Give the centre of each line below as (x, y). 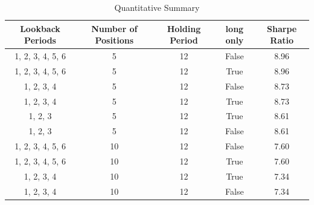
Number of (114, 28)
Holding (184, 28)
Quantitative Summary (157, 7)
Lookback (40, 28)
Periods (40, 40)
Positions (114, 40)
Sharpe (282, 28)
